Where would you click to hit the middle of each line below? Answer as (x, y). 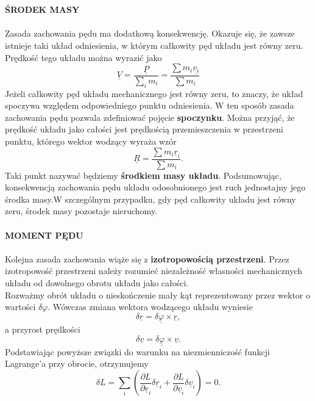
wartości (20, 307)
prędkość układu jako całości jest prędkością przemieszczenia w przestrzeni (144, 129)
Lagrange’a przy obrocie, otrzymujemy (77, 363)
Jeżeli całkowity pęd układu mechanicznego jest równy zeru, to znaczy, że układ (154, 93)
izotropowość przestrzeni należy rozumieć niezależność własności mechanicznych (154, 271)
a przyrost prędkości (43, 329)
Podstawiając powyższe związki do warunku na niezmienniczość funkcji (137, 351)
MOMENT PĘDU (44, 235)
